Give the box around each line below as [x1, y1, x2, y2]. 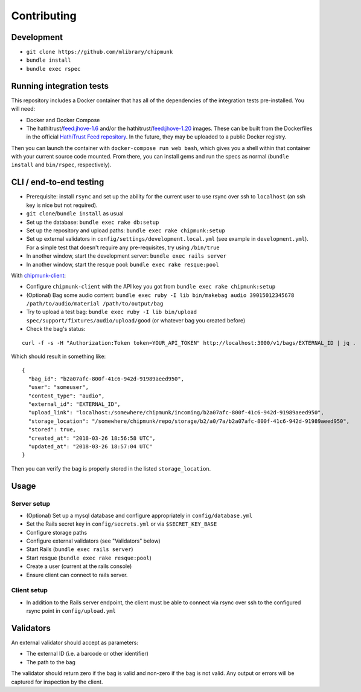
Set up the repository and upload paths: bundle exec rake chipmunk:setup [26, 227, 226, 234]
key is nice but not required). [26, 201, 98, 209]
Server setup [11, 499, 51, 508]
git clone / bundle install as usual [26, 210, 124, 217]
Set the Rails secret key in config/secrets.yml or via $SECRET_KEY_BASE [26, 520, 217, 527]
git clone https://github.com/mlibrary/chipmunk [26, 48, 173, 56]
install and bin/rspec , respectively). [11, 161, 112, 169]
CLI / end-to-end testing [11, 177, 104, 188]
